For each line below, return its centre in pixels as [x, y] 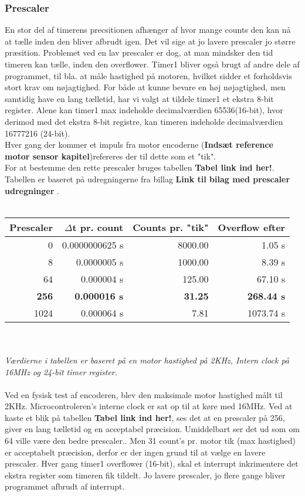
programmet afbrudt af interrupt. [65, 486]
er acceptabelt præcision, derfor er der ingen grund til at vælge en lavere [135, 452]
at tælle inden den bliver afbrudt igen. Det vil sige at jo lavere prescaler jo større [150, 41]
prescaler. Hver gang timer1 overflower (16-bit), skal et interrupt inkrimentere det [152, 463]
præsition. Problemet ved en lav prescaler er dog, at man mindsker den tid [139, 52]
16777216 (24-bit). [38, 133]
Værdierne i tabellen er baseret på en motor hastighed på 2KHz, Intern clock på [147, 360]
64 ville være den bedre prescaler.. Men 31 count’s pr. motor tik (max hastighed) [150, 441]
